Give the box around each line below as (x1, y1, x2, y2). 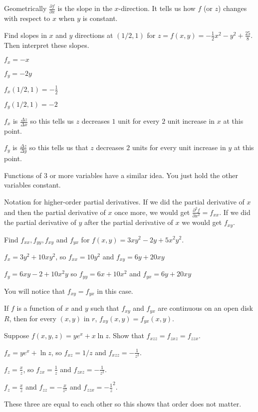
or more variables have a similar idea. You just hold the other (49, 170, 238, 180)
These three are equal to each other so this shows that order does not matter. (4, 399, 242, 409)
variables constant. (4, 180, 61, 190)
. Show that (108, 330, 144, 341)
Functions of (4, 170, 42, 180)
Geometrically (4, 3, 47, 13)
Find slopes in (4, 29, 47, 40)
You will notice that (4, 285, 65, 296)
